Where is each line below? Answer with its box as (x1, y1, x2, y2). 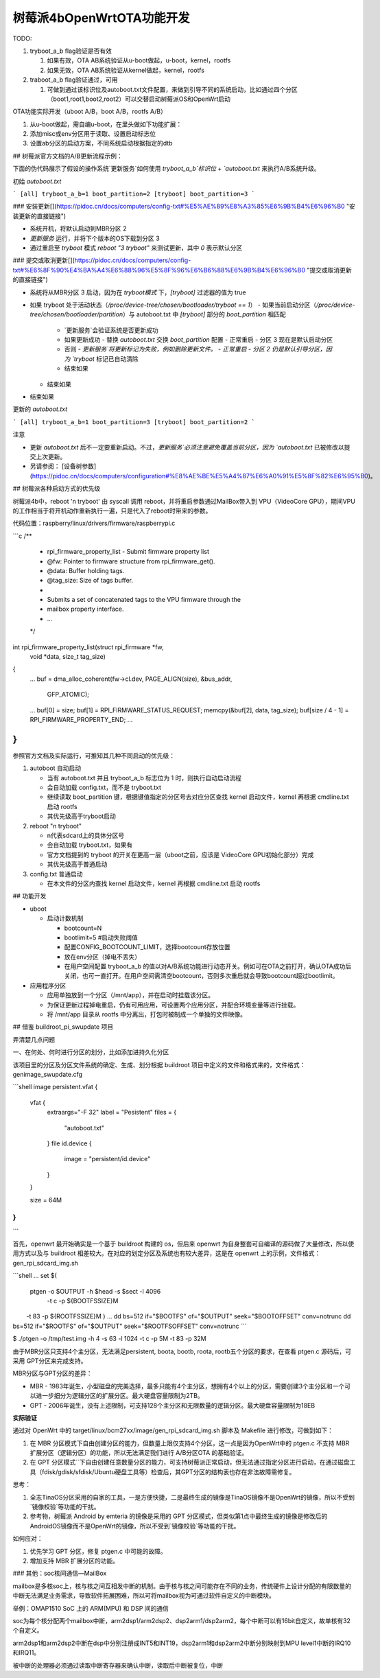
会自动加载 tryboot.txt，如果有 (47, 841, 133, 849)
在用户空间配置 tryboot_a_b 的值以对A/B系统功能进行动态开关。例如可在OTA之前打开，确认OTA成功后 (64, 962, 352, 970)
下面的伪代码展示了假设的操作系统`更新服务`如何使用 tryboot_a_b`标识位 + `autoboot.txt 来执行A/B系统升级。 (12, 165, 320, 173)
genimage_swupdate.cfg (12, 1071, 82, 1078)
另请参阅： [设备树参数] (29, 462, 97, 470)
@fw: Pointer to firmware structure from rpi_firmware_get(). (47, 557, 215, 566)
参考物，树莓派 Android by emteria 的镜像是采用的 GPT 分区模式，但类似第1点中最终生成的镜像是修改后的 (29, 1512, 328, 1520)
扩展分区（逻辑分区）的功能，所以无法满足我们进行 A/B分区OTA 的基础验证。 (29, 1449, 248, 1457)
